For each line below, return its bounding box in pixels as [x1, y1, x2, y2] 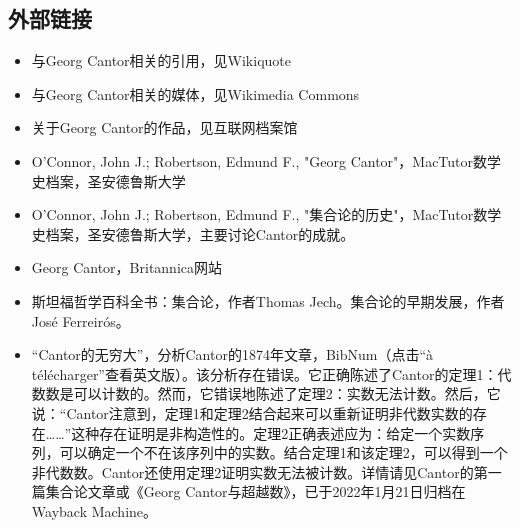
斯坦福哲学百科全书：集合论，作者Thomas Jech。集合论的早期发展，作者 [31, 290, 505, 311]
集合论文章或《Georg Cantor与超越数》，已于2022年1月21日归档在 [45, 481, 466, 502]
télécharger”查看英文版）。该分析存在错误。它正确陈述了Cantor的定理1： [31, 363, 498, 384]
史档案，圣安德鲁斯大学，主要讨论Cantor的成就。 [31, 223, 355, 244]
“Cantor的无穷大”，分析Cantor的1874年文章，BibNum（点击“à [31, 344, 434, 365]
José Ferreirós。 [31, 310, 130, 331]
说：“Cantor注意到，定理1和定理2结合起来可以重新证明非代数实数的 [31, 402, 473, 423]
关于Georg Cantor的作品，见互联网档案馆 [31, 117, 298, 138]
